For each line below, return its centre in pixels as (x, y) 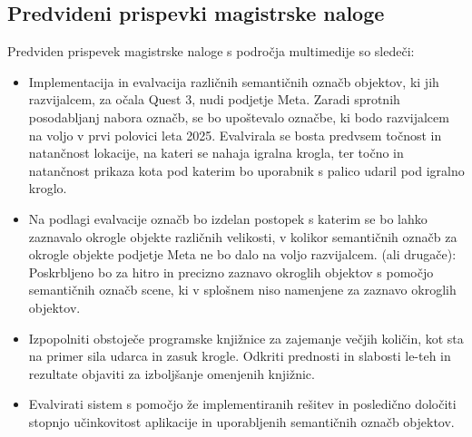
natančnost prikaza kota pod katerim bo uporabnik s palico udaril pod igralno (246, 170)
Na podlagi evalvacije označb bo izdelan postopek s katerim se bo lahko (228, 218)
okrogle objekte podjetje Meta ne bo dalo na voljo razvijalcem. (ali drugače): (242, 254)
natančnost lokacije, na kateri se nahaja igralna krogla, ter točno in (216, 153)
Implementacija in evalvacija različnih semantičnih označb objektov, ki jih (234, 81)
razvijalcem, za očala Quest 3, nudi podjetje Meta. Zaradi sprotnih (214, 99)
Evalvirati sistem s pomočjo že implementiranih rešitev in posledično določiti (242, 404)
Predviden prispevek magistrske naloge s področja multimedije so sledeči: (211, 51)
